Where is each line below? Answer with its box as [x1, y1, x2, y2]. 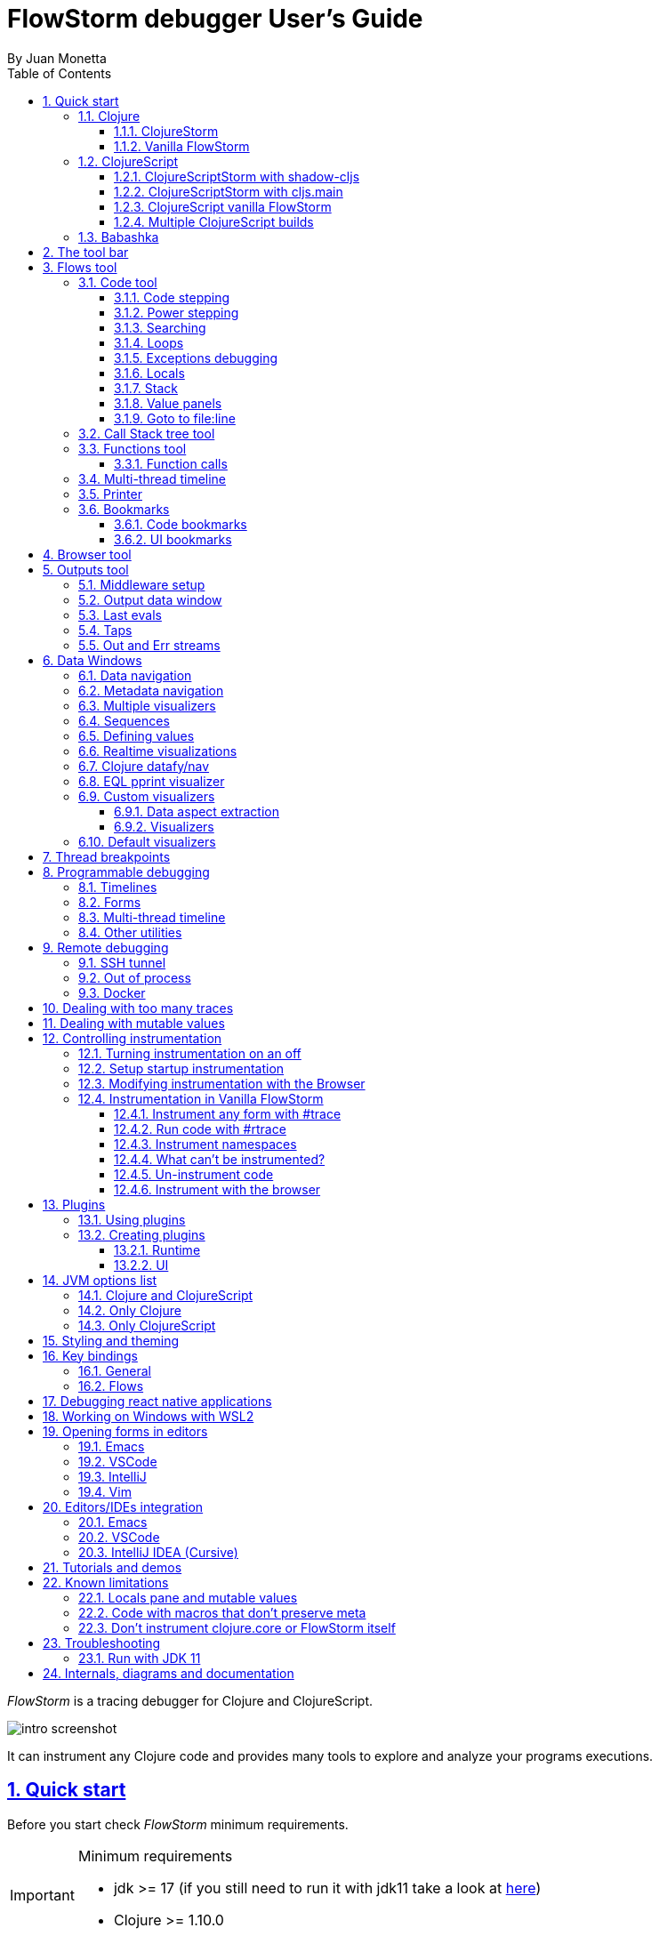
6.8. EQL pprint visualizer [78, 773, 225, 789]
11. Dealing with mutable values [43, 1015, 225, 1031]
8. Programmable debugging [43, 864, 210, 880]
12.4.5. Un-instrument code [114, 1166, 274, 1182]
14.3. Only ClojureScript [78, 1317, 216, 1333]
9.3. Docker [78, 984, 146, 1000]
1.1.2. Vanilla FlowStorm [114, 138, 250, 154]
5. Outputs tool [43, 561, 129, 577]
